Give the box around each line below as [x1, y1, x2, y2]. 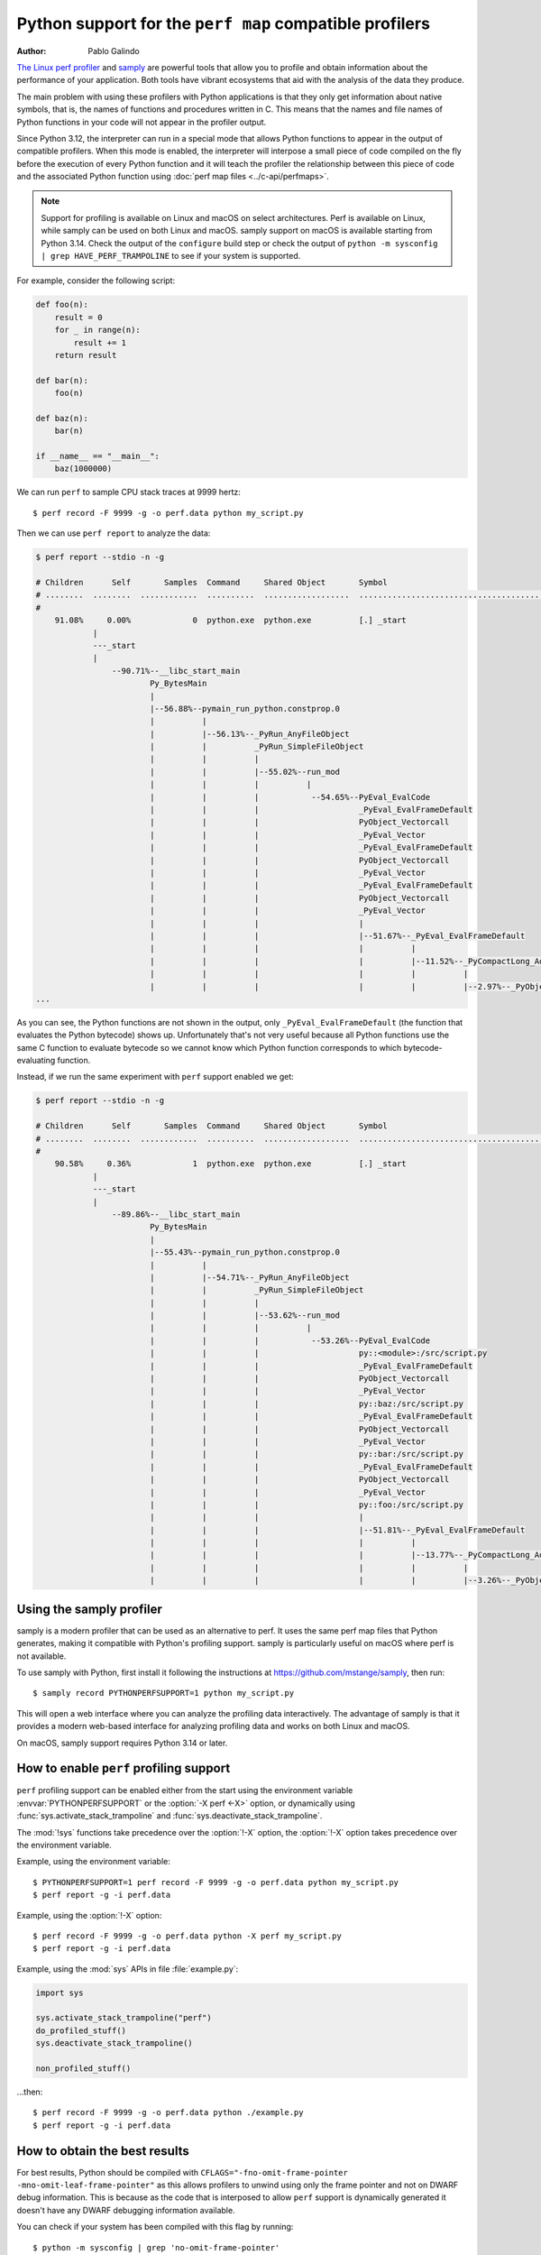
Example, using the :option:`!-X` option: [16, 1910, 162, 1920]
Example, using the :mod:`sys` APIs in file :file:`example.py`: [16, 1963, 239, 1974]
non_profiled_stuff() [35, 2064, 132, 2074]
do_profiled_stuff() [35, 2025, 126, 2036]
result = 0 [54, 312, 103, 322]
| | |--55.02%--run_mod [149, 767, 341, 777]
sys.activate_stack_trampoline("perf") [35, 2012, 212, 2023]
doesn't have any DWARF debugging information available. [16, 2204, 235, 2215]
